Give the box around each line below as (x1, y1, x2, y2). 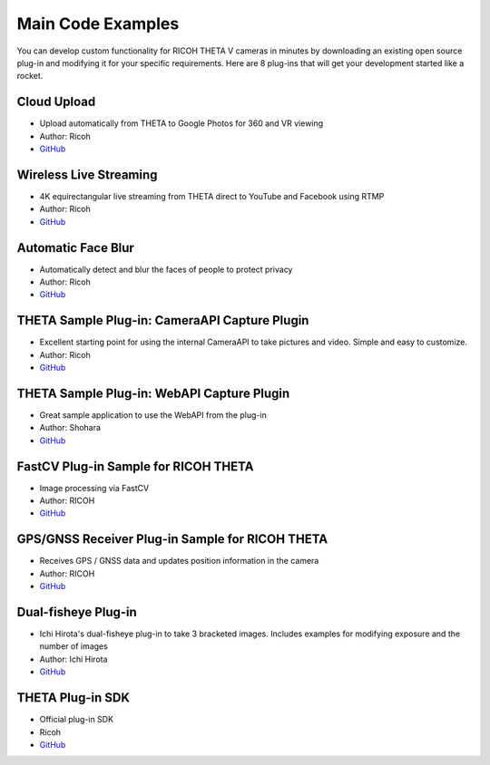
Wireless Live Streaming (16, 167, 158, 182)
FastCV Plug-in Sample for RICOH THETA (16, 459, 254, 474)
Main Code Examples (16, 14, 180, 34)
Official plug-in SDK (39, 714, 113, 725)
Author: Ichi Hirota (39, 654, 108, 664)
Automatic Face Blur (16, 240, 135, 256)
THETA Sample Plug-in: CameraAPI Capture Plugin (16, 313, 309, 328)
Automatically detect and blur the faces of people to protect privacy (39, 264, 293, 275)
